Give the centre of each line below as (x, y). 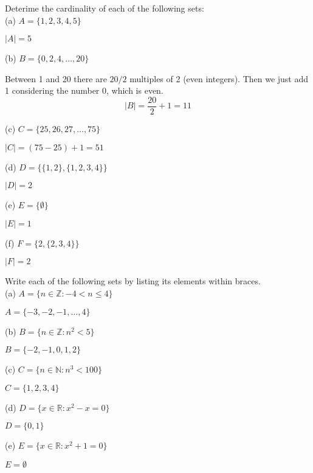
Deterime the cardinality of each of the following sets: (105, 8)
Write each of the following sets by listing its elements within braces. (133, 281)
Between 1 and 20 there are (56, 78)
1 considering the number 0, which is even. (84, 90)
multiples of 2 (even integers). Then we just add (219, 78)
